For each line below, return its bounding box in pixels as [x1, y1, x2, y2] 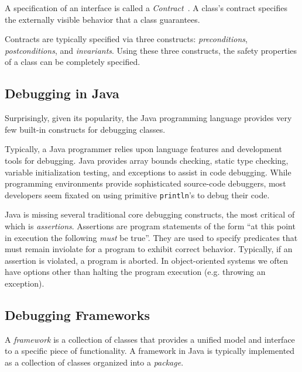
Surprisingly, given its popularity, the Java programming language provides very [5, 112, 292, 124]
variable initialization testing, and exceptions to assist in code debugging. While [5, 166, 291, 178]
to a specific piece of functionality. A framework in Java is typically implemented [5, 345, 295, 357]
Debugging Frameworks [5, 305, 150, 323]
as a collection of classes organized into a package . [5, 356, 184, 368]
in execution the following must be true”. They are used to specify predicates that [5, 231, 298, 243]
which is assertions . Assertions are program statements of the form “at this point [5, 219, 296, 232]
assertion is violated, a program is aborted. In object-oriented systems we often [5, 254, 289, 266]
